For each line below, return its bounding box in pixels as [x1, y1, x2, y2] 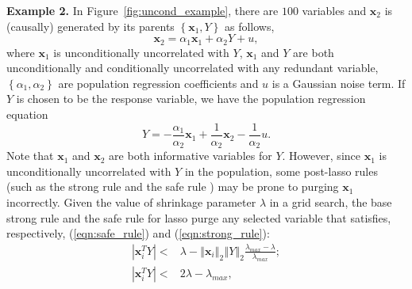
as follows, [225, 17, 275, 34]
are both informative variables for [109, 147, 272, 164]
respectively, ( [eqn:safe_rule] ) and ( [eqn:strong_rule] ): [6, 225, 270, 241]
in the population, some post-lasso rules [184, 162, 378, 179]
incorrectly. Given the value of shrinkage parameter [6, 193, 256, 210]
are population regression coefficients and [58, 74, 259, 91]
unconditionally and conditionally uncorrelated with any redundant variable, [6, 59, 379, 76]
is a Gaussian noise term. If [271, 74, 406, 91]
